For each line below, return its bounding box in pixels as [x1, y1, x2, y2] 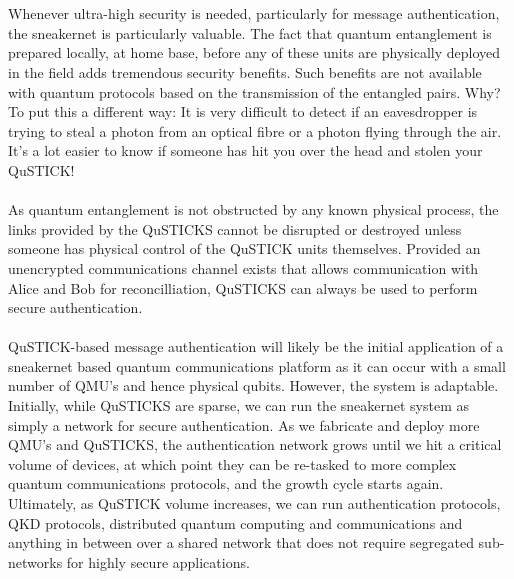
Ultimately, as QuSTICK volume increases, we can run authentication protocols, [8, 493, 501, 514]
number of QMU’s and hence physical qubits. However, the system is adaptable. [8, 375, 499, 396]
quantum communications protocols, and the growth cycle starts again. [8, 473, 444, 494]
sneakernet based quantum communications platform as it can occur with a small [8, 355, 506, 376]
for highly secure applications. [66, 551, 250, 572]
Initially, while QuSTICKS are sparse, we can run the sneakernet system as [8, 395, 470, 416]
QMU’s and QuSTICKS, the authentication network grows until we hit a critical [8, 434, 502, 455]
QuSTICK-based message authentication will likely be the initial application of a [8, 336, 504, 357]
